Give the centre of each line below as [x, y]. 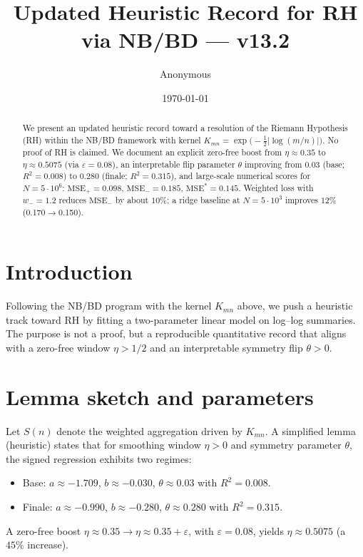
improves [301, 199]
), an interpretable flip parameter [174, 164]
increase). [48, 545]
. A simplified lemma [310, 430]
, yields [268, 530]
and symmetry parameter [286, 445]
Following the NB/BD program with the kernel [109, 306]
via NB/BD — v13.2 [185, 40]
